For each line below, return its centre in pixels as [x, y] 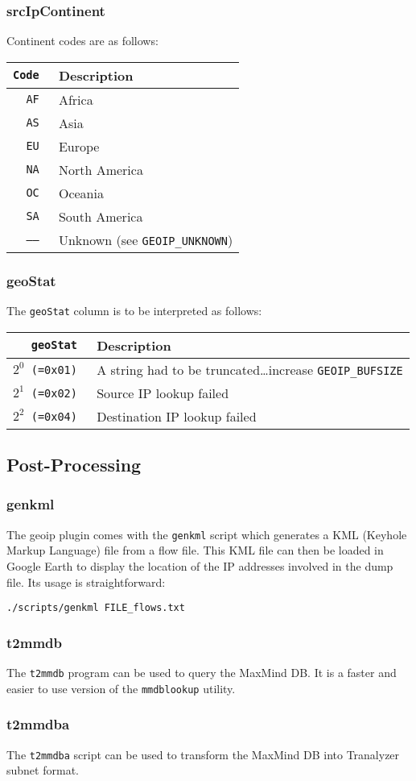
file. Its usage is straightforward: [86, 582]
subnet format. [43, 770]
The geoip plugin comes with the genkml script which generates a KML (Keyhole [207, 534]
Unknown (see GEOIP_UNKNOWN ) [146, 239]
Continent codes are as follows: [82, 41]
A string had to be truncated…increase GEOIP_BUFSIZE [250, 369]
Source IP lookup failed [163, 393]
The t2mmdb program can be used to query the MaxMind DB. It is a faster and [202, 672]
